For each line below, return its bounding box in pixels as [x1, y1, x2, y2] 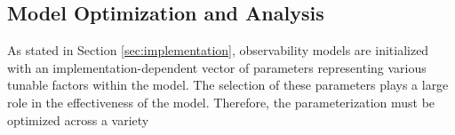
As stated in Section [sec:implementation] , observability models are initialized [7, 41, 429, 60]
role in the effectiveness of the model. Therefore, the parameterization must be [7, 92, 435, 111]
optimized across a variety [7, 110, 149, 129]
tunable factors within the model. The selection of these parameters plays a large [7, 75, 449, 94]
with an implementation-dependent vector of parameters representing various [7, 58, 427, 76]
